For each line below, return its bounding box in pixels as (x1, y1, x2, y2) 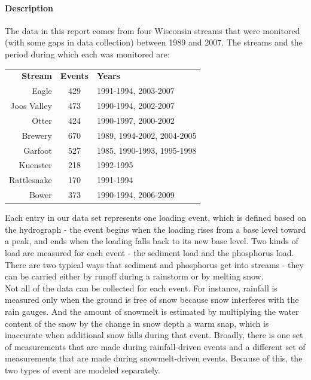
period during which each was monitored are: (5, 47, 170, 60)
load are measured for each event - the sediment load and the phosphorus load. (5, 246, 294, 259)
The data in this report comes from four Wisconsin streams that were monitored (5, 24, 300, 37)
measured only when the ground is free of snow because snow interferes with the (5, 293, 299, 306)
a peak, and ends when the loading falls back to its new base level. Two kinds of (5, 235, 298, 247)
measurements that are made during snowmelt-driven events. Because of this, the (5, 352, 303, 364)
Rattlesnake (9, 174, 52, 186)
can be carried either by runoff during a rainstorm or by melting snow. (5, 270, 264, 282)
